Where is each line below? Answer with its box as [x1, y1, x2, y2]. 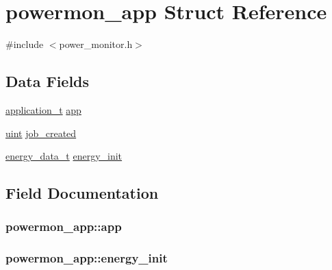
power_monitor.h [59, 37, 133, 51]
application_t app [5, 102, 81, 116]
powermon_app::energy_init [5, 249, 168, 267]
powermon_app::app [5, 218, 122, 235]
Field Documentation [5, 182, 159, 204]
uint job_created [5, 125, 77, 140]
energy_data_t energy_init [5, 149, 123, 163]
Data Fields [5, 71, 90, 92]
